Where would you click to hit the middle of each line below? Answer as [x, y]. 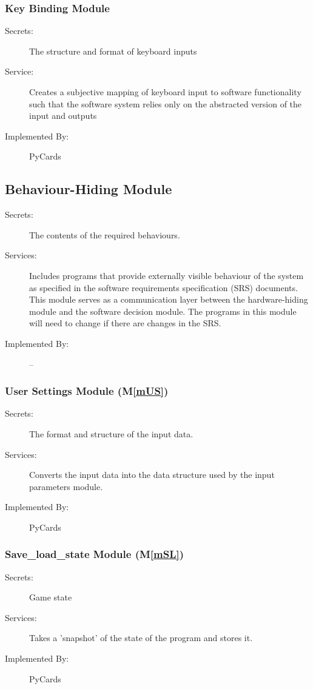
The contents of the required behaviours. [105, 234]
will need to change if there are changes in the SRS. [125, 323]
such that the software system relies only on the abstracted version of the [166, 103]
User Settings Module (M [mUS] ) [87, 391]
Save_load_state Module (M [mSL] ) [95, 554]
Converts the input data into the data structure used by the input [152, 475]
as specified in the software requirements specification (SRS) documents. [163, 287]
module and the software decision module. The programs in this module [163, 311]
